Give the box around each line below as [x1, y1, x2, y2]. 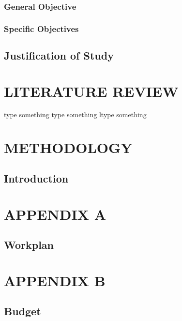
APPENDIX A [4, 204, 106, 224]
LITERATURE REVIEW [4, 81, 179, 101]
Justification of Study [4, 48, 114, 63]
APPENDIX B [4, 270, 106, 290]
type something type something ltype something [4, 109, 147, 119]
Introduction [4, 170, 69, 185]
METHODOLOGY [4, 138, 133, 157]
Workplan [4, 237, 54, 252]
